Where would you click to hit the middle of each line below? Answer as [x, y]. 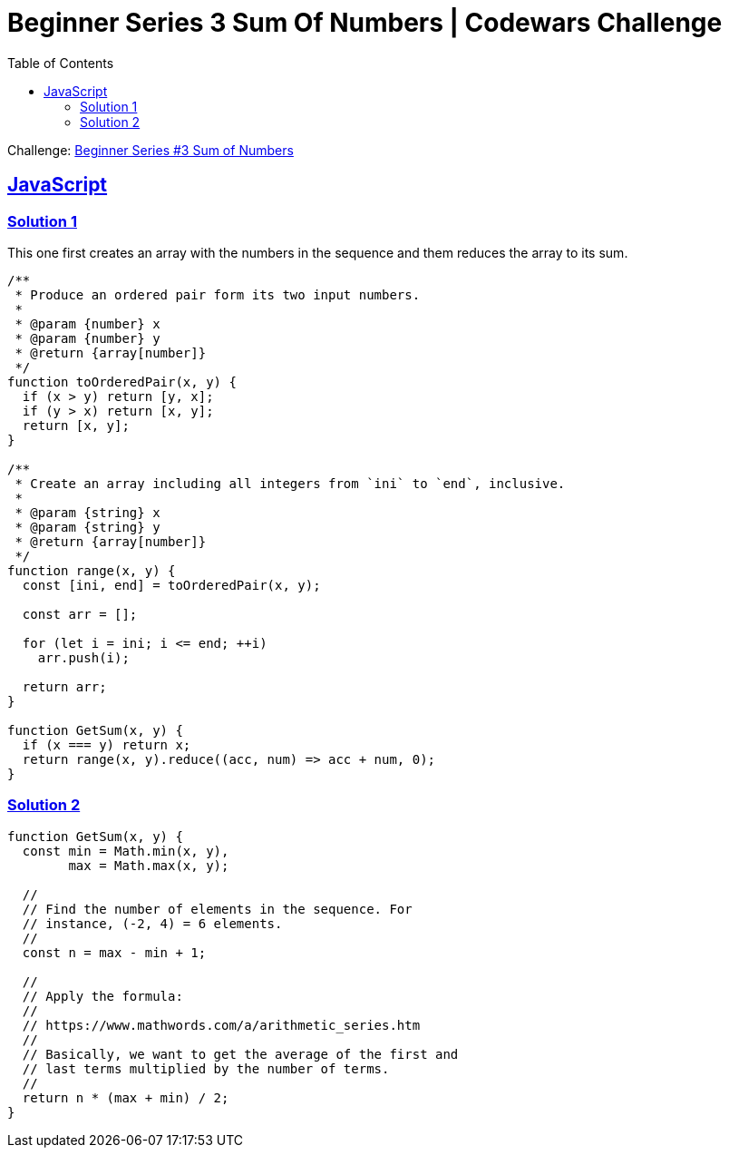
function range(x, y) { [92, 570]
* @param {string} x [87, 512]
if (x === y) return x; [107, 744]
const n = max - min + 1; [114, 952]
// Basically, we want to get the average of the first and [240, 1054]
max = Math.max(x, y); [149, 865]
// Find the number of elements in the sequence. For [217, 909]
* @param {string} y [87, 527]
